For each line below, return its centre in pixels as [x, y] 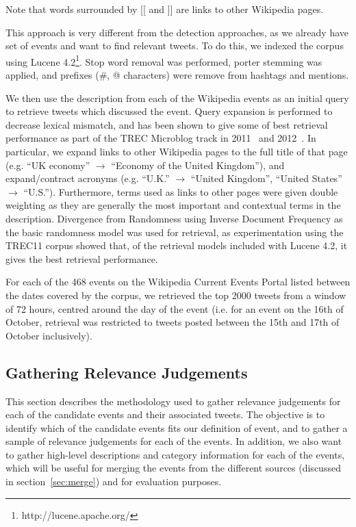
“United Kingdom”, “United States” [266, 178]
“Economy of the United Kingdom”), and [198, 165]
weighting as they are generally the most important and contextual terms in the [173, 205]
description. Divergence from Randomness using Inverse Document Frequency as [174, 218]
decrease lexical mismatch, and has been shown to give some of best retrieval [167, 124]
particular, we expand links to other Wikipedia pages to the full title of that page [177, 151]
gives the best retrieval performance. [82, 258]
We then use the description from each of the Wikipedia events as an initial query [177, 98]
